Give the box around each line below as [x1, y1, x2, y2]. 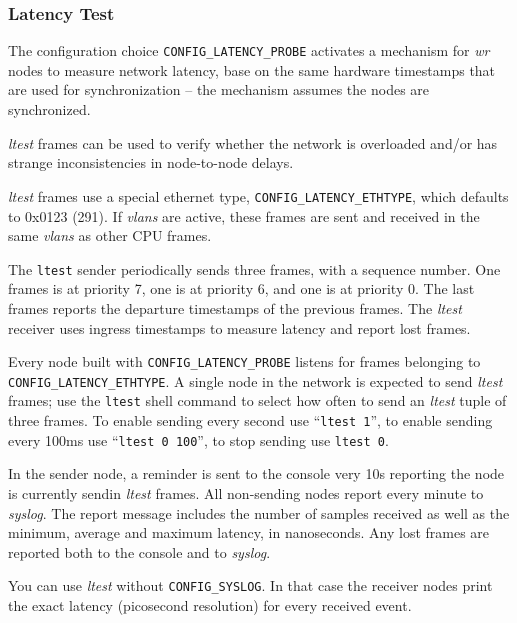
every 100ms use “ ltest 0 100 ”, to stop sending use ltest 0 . [8, 429, 389, 450]
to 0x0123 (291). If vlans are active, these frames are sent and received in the [8, 205, 480, 226]
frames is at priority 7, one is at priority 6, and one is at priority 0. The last [8, 278, 475, 299]
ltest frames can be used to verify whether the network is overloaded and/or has [8, 132, 498, 153]
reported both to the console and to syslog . [8, 541, 271, 562]
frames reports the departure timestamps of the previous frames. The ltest [8, 297, 462, 318]
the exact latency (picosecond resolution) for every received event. [8, 595, 412, 616]
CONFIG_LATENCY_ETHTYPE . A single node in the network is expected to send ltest [8, 370, 503, 391]
